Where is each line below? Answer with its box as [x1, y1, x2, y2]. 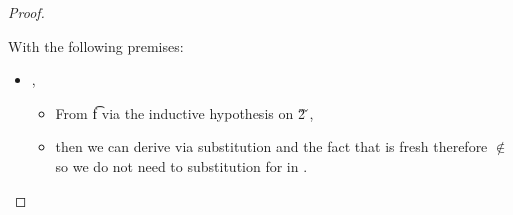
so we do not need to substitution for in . [55, 155, 308, 176]
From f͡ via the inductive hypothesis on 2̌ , [55, 102, 314, 123]
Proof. [8, 2, 45, 22]
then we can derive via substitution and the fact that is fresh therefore [55, 136, 488, 157]
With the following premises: [8, 35, 184, 56]
